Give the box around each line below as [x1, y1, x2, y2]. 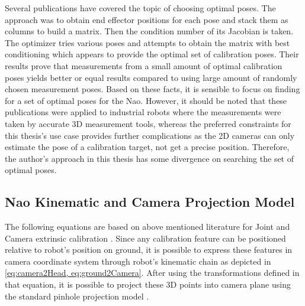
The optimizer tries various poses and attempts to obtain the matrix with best [5, 36, 290, 48]
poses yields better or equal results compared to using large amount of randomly [5, 71, 297, 83]
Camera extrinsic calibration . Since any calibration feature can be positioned [5, 232, 286, 244]
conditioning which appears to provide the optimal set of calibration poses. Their [5, 48, 299, 60]
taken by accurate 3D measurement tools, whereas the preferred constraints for [5, 117, 291, 129]
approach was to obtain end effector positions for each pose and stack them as [5, 13, 288, 25]
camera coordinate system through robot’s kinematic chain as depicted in [5, 255, 271, 267]
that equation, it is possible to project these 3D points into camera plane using [5, 278, 291, 291]
